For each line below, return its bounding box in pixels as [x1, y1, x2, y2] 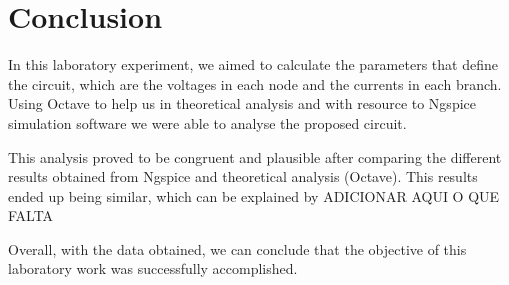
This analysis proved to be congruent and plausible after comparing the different [8, 146, 502, 167]
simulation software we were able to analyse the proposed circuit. [8, 112, 407, 133]
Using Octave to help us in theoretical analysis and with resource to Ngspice [8, 93, 476, 114]
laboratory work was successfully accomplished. [8, 258, 298, 279]
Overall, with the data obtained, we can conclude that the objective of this [8, 238, 467, 259]
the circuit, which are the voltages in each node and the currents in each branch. [8, 73, 502, 94]
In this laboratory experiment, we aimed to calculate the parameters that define [8, 54, 498, 75]
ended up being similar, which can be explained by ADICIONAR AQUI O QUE [8, 185, 500, 206]
